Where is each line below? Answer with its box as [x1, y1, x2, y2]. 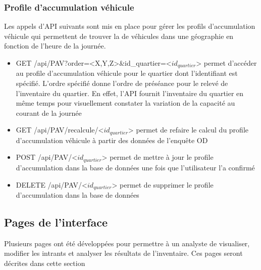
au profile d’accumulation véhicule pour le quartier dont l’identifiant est [16, 68, 238, 78]
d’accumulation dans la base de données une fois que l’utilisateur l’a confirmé [16, 162, 255, 172]
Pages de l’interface [4, 214, 108, 230]
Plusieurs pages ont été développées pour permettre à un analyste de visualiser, [4, 238, 250, 248]
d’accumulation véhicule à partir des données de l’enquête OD [16, 134, 208, 145]
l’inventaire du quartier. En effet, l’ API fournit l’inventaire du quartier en [16, 87, 244, 98]
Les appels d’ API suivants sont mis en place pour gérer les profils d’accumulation [4, 21, 255, 31]
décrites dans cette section [4, 257, 85, 268]
